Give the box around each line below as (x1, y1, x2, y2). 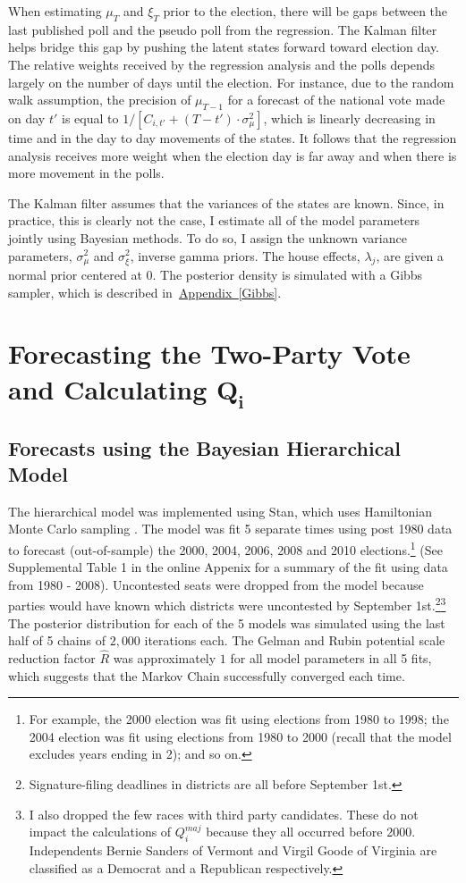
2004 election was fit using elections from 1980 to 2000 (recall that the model (29, 727, 452, 745)
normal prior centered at (8, 265, 142, 283)
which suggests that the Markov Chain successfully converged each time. (8, 666, 405, 685)
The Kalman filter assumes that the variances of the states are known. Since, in (8, 193, 445, 212)
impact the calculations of (29, 822, 172, 841)
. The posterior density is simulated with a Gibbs (152, 265, 423, 283)
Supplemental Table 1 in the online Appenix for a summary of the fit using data (8, 558, 448, 576)
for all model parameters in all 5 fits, (230, 649, 432, 668)
